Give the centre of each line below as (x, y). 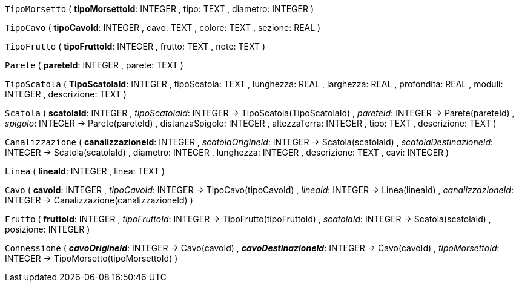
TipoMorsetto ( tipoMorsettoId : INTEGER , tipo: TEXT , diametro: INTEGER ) (160, 9)
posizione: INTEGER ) (48, 229)
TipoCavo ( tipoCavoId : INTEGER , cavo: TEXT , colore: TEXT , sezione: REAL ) (163, 28)
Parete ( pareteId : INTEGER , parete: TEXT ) (94, 65)
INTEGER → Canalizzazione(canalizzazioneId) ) (99, 200)
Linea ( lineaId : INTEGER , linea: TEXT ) (85, 171)
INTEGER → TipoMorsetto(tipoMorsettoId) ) (91, 258)
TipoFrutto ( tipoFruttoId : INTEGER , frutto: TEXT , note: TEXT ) (135, 46)
